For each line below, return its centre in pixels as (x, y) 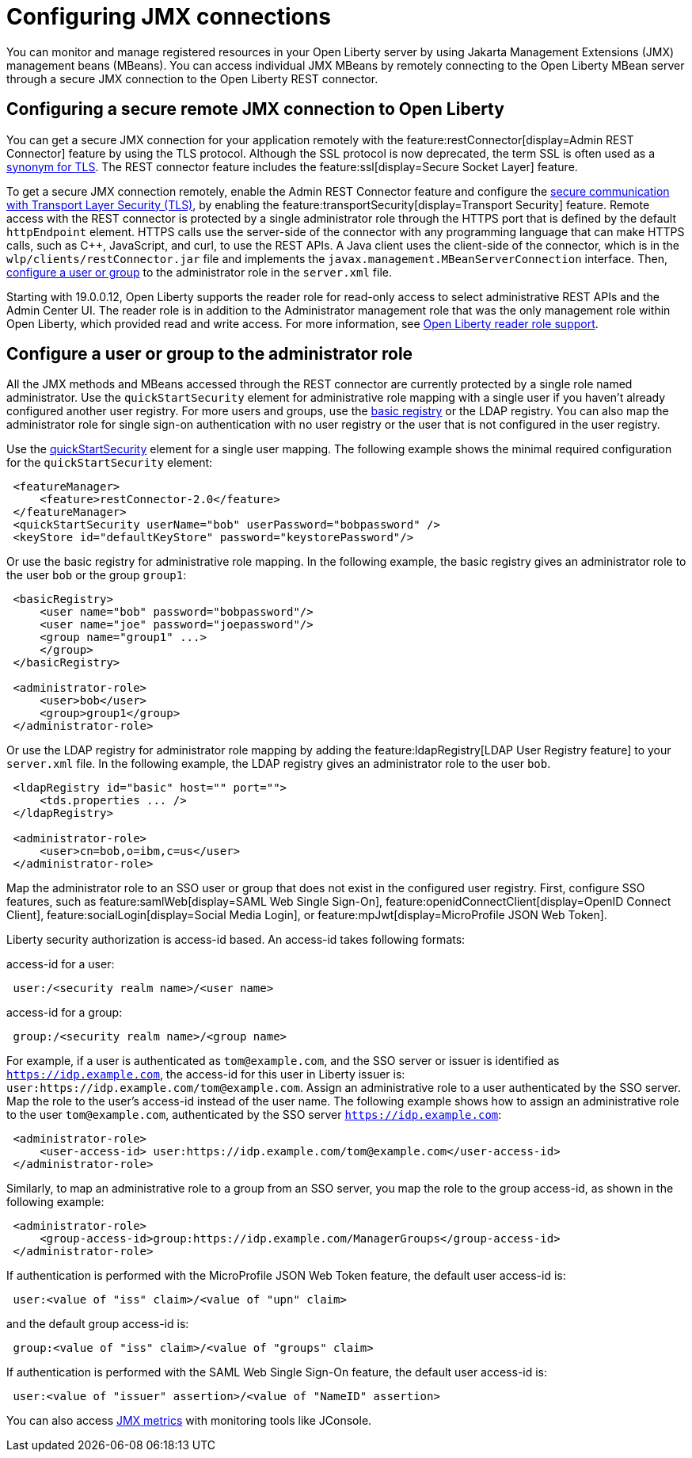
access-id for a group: (65, 1013)
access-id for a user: (61, 964)
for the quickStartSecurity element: (110, 463)
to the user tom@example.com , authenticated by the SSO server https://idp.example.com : (254, 1115)
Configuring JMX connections (169, 17)
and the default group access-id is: (98, 1324)
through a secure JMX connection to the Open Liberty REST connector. (192, 78)
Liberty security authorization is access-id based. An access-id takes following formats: (236, 940)
